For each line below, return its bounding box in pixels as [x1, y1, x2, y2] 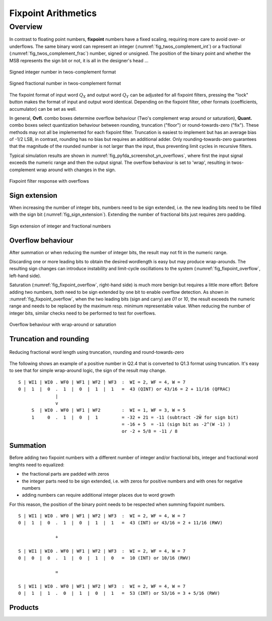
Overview [9, 22, 43, 31]
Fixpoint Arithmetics [9, 8, 97, 19]
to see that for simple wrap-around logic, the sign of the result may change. [9, 367, 166, 373]
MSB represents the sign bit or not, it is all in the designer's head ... [9, 57, 149, 63]
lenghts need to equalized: [9, 461, 65, 468]
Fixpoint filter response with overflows [9, 178, 89, 184]
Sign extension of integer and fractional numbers [9, 223, 111, 229]
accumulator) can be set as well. [9, 106, 77, 112]
